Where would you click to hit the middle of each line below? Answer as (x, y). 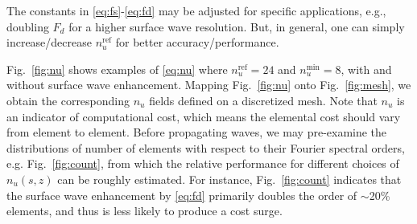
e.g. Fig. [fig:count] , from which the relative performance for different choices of (203, 163)
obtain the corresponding (68, 100)
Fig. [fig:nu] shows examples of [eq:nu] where (117, 69)
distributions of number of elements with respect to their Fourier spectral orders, (206, 147)
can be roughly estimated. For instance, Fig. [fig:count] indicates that (229, 179)
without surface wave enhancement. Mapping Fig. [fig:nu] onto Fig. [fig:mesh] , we (209, 85)
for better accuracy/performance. (197, 42)
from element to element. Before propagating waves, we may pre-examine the (197, 132)
